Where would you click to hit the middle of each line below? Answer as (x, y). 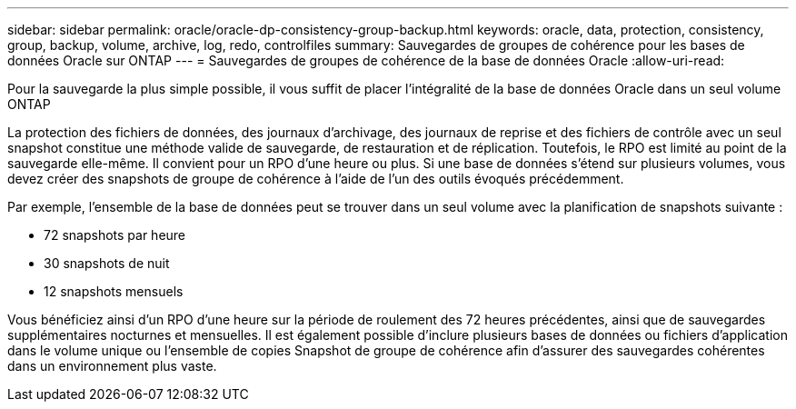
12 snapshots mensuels (114, 291)
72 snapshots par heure (115, 235)
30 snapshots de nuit (107, 263)
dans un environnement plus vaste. (112, 366)
